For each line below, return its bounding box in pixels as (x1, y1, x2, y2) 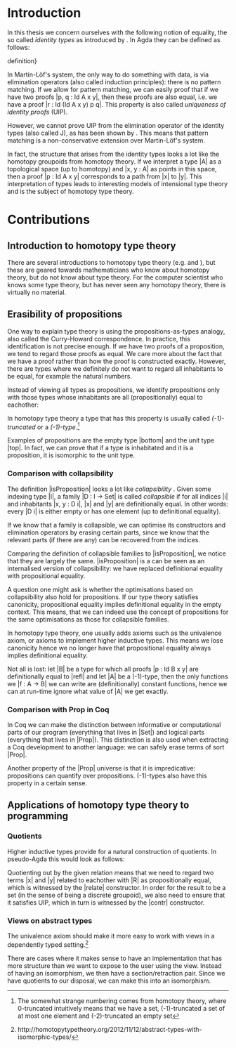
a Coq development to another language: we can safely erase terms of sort (7, 743, 225, 751)
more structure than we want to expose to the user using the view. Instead (7, 961, 223, 970)
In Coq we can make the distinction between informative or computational (7, 721, 221, 728)
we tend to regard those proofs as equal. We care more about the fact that (7, 349, 223, 358)
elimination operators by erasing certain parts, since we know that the (7, 528, 209, 537)
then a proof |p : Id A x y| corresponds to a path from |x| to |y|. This (7, 172, 202, 181)
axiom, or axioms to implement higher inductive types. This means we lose (7, 636, 223, 644)
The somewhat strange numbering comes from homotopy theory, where (17, 996, 227, 1005)
